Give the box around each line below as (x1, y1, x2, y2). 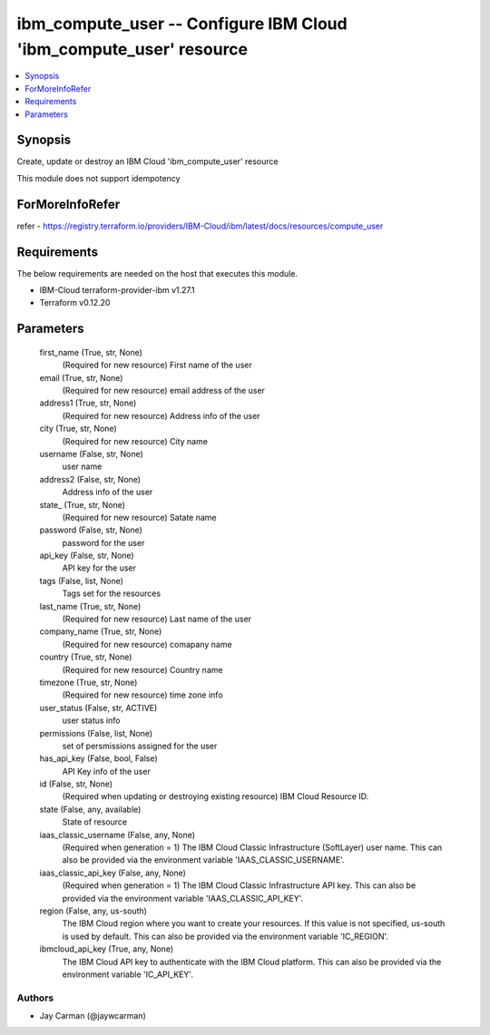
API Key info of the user (62, 766, 152, 776)
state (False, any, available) (39, 804, 142, 815)
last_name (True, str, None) (39, 600, 142, 611)
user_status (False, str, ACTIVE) (39, 702, 158, 713)
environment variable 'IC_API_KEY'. (62, 969, 194, 980)
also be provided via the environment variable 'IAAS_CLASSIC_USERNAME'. (62, 854, 345, 865)
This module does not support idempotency (16, 172, 181, 183)
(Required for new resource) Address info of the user (62, 410, 260, 421)
